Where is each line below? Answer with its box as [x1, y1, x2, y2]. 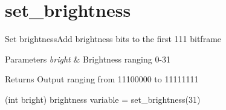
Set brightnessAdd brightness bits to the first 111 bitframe [5, 32, 222, 45]
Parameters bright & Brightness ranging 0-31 [5, 52, 171, 65]
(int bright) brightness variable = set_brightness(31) [5, 93, 201, 105]
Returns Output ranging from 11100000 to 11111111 [5, 73, 199, 85]
